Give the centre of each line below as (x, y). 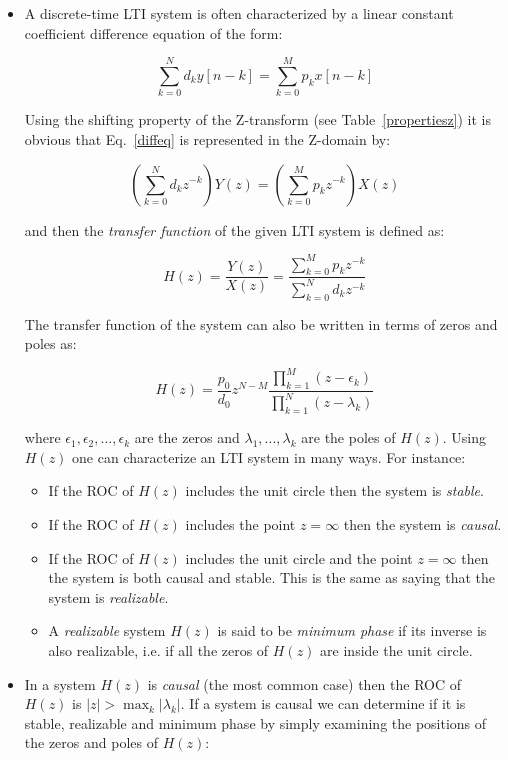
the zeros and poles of (91, 742)
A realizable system (107, 630)
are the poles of (348, 437)
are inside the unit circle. (396, 649)
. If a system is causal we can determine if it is (323, 703)
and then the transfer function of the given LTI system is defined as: (234, 229)
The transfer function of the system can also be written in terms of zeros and (261, 323)
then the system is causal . (422, 524)
